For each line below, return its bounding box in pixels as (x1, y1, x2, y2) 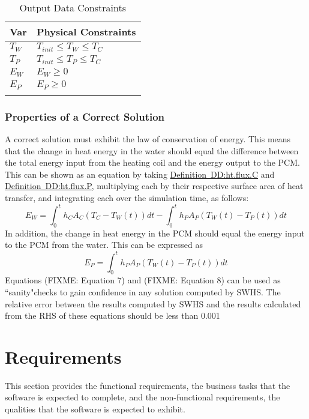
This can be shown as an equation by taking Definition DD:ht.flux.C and (5, 167, 275, 180)
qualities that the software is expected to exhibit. (5, 403, 185, 415)
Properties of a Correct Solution (5, 109, 165, 124)
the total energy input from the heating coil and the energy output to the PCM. (5, 156, 300, 169)
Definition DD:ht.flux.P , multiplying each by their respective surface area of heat (5, 179, 304, 192)
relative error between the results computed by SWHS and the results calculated (5, 297, 301, 310)
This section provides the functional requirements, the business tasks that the (5, 379, 290, 391)
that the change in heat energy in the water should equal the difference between (5, 144, 299, 157)
